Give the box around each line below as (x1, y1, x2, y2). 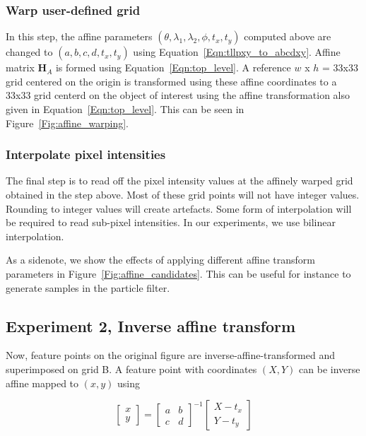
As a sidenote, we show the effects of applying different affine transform (6, 252, 315, 267)
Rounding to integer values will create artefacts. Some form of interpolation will (6, 201, 352, 216)
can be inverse (299, 361, 360, 376)
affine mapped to (6, 375, 79, 390)
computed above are (244, 29, 331, 44)
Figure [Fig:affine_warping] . (6, 115, 129, 130)
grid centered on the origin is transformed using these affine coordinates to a (6, 73, 337, 88)
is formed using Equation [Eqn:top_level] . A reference (55, 60, 291, 75)
